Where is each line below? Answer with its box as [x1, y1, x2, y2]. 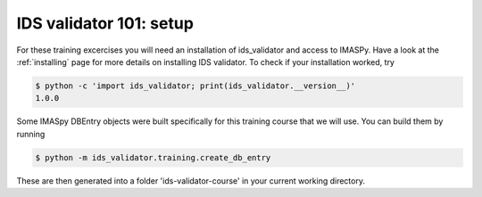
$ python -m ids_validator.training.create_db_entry [35, 152, 271, 162]
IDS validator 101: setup [16, 13, 194, 33]
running [16, 128, 46, 139]
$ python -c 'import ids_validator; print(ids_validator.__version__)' [35, 80, 356, 91]
